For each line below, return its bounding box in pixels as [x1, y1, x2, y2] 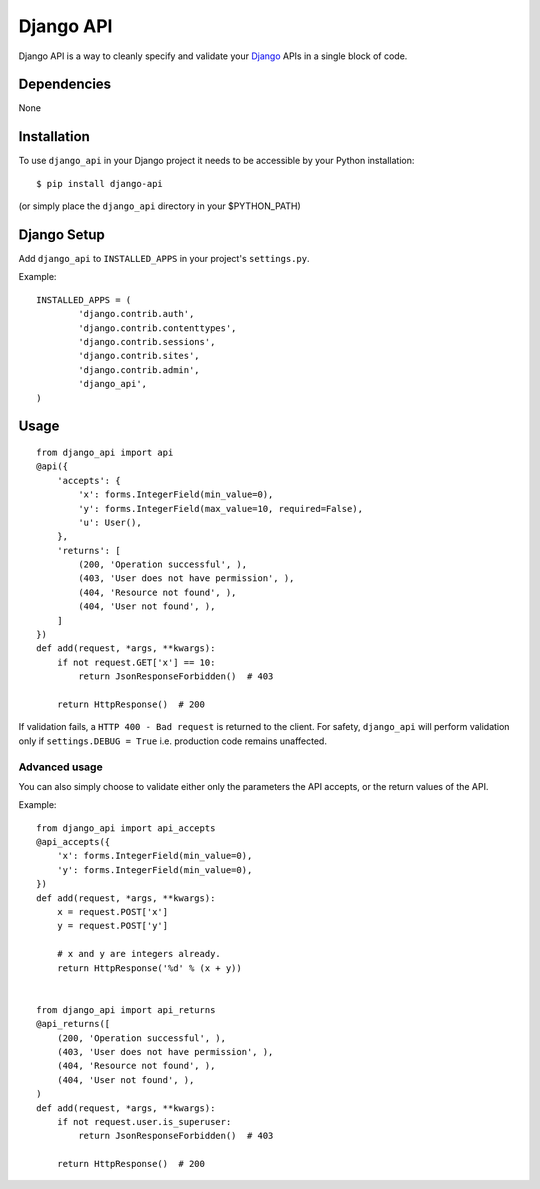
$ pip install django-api [36, 178, 164, 189]
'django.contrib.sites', [78, 350, 200, 362]
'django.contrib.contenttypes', [78, 322, 237, 334]
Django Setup [18, 226, 105, 243]
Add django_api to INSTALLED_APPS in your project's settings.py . [18, 253, 310, 265]
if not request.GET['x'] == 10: [56, 656, 216, 668]
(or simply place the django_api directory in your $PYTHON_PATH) [18, 200, 302, 212]
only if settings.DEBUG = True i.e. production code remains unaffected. [18, 735, 327, 747]
